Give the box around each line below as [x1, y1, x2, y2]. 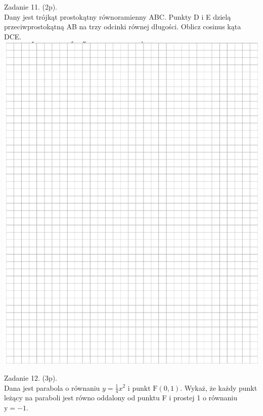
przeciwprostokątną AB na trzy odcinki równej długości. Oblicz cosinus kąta [4, 21, 241, 32]
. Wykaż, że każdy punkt [180, 382, 257, 393]
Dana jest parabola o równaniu [4, 382, 100, 393]
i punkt [127, 382, 151, 393]
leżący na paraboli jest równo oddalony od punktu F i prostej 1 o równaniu [4, 392, 238, 403]
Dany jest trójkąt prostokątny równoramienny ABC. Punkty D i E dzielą [4, 11, 231, 22]
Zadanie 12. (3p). [4, 372, 58, 383]
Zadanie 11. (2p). [4, 2, 58, 12]
